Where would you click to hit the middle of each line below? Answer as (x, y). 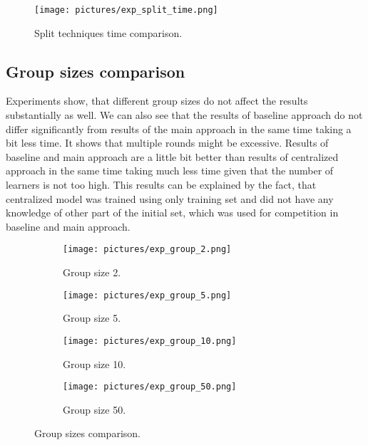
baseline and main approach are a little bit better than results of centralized (172, 156)
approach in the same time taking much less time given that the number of (170, 171)
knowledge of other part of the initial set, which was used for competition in (172, 213)
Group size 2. (92, 272)
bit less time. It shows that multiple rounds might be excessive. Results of (167, 143)
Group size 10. (94, 363)
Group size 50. (94, 409)
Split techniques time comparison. (108, 32)
